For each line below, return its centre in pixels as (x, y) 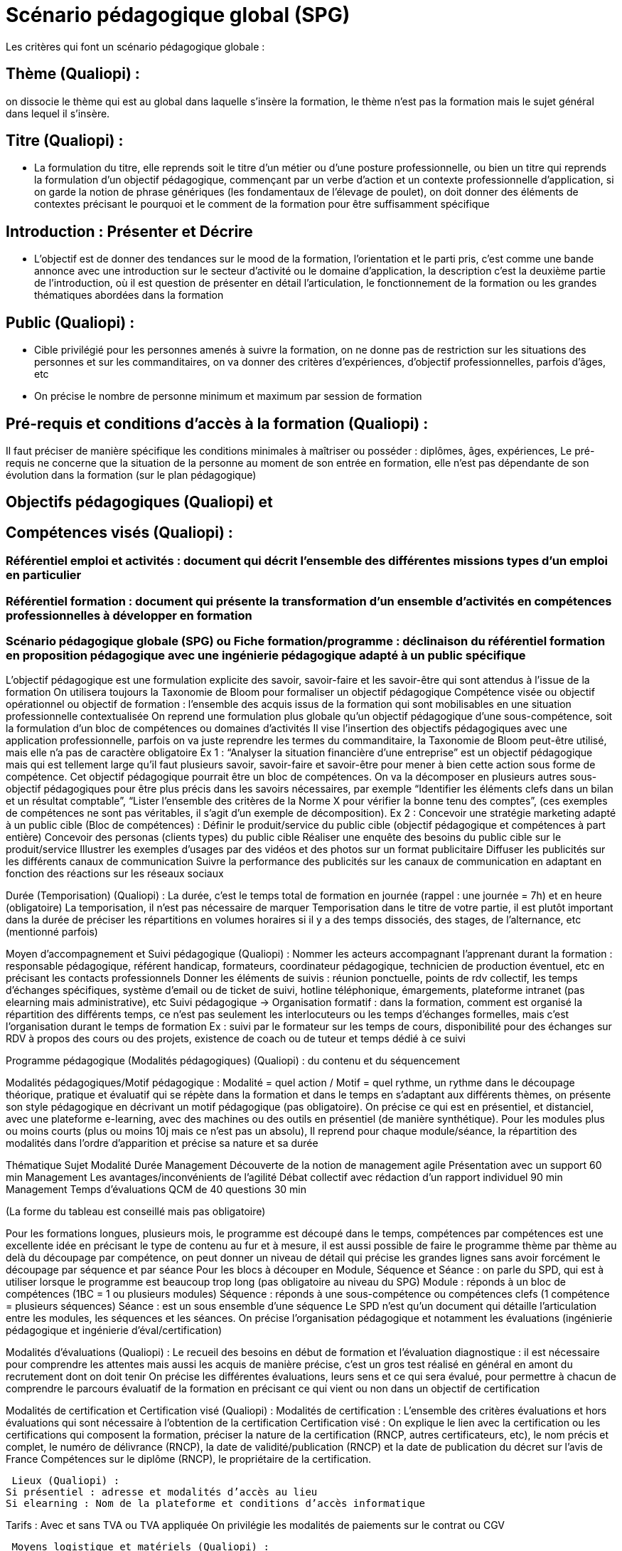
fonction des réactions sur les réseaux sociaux (115, 874)
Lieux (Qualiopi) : (66, 1481)
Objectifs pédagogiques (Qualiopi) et (139, 502)
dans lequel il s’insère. (58, 113)
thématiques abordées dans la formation (129, 295)
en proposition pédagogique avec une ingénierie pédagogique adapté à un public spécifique (266, 655)
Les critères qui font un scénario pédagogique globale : (135, 46)
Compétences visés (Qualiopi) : (119, 532)
